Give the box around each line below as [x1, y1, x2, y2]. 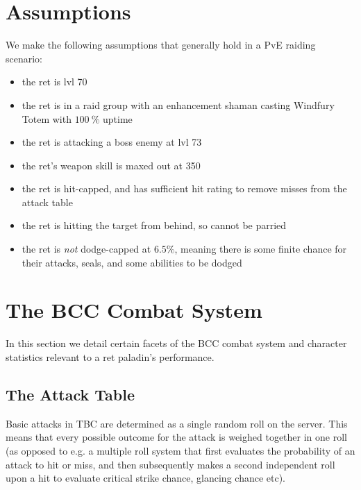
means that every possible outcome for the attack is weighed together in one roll [6, 430, 347, 444]
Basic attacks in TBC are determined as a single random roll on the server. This [6, 416, 348, 430]
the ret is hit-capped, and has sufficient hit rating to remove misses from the [22, 181, 347, 196]
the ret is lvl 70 [22, 74, 87, 89]
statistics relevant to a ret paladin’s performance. [6, 349, 215, 364]
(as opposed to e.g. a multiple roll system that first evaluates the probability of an [6, 443, 355, 457]
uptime [103, 111, 133, 126]
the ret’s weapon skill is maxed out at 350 [22, 158, 201, 172]
